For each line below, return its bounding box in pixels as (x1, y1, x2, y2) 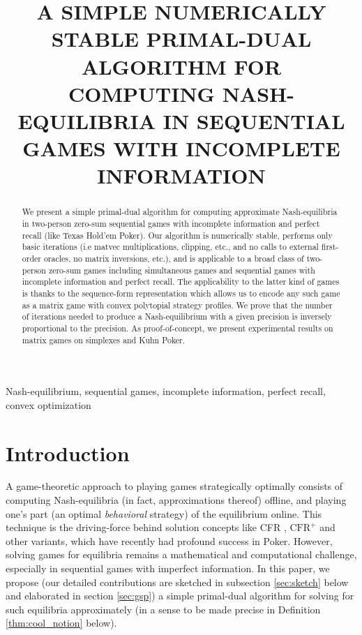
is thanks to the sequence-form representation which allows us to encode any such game (22, 287, 340, 299)
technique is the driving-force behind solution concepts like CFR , (6, 520, 287, 535)
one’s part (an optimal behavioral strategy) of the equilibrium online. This (6, 506, 322, 521)
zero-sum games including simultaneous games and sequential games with (48, 264, 315, 276)
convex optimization (6, 397, 91, 412)
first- (321, 241, 339, 253)
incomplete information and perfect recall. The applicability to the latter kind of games (22, 276, 340, 287)
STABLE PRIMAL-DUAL (51, 24, 312, 53)
